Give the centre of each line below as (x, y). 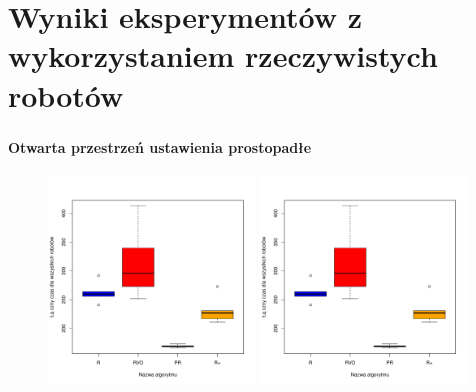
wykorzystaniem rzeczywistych (223, 55)
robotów (66, 94)
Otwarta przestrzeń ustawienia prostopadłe (160, 146)
